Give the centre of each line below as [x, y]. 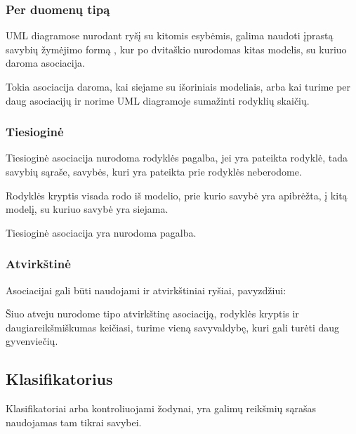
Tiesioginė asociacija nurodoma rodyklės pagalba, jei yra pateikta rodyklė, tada [177, 158]
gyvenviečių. [32, 341]
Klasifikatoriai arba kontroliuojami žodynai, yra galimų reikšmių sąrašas [161, 408]
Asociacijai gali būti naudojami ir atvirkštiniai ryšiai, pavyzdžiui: [146, 290]
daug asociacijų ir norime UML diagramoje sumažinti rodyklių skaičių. [158, 100]
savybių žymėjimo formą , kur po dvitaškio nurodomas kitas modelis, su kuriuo [176, 49]
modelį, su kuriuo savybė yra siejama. [87, 209]
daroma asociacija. [45, 63]
